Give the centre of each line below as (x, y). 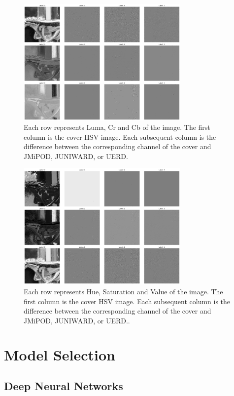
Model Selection (60, 354)
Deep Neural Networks (64, 386)
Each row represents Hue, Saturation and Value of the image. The (123, 291)
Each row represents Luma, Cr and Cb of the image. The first (117, 127)
